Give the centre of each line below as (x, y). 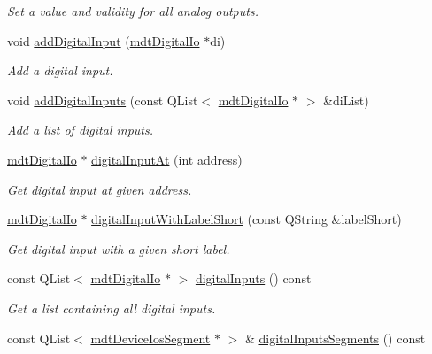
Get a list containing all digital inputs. (112, 308)
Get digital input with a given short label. (119, 248)
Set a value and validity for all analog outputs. (133, 11)
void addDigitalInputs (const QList (103, 100)
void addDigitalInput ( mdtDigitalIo (104, 40)
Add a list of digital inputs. (81, 130)
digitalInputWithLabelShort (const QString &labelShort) (247, 219)
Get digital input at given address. (100, 189)
